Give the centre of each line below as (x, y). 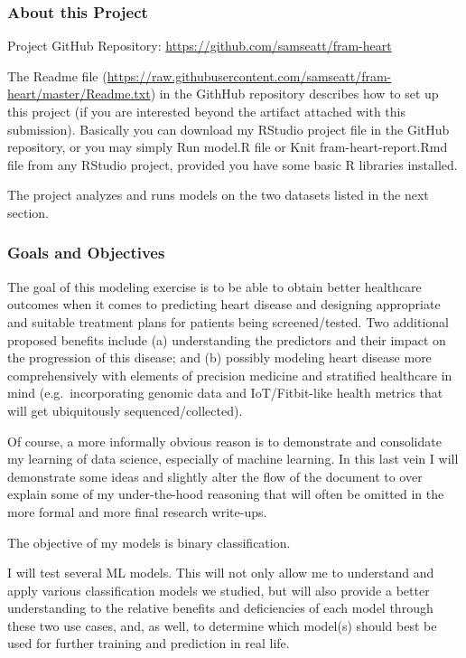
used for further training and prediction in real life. (149, 643)
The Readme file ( (57, 75)
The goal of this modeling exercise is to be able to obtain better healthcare (214, 286)
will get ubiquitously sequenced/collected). (125, 410)
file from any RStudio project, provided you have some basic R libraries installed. (233, 164)
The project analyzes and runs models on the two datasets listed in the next (218, 195)
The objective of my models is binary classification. (149, 542)
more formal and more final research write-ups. (137, 511)
